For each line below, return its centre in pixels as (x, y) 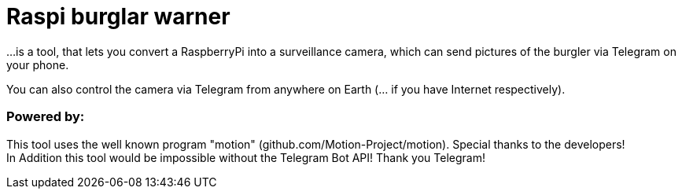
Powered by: (46, 117)
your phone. (38, 64)
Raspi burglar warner (118, 17)
